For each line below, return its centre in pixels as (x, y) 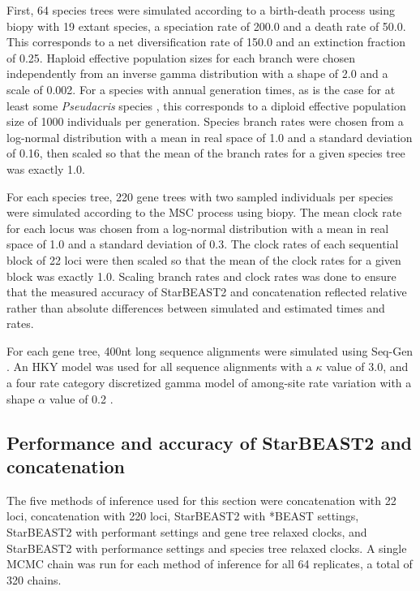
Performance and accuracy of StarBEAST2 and (210, 442)
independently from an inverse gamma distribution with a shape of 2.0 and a (197, 73)
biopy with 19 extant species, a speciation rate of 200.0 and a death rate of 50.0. (206, 26)
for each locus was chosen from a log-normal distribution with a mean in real (198, 228)
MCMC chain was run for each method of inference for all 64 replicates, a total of (210, 564)
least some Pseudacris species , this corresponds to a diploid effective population (206, 105)
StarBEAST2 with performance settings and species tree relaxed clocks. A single (207, 548)
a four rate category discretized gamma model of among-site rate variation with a (209, 383)
